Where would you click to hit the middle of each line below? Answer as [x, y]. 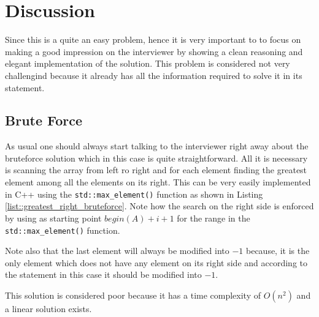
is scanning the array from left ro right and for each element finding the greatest [156, 170]
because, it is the [278, 251]
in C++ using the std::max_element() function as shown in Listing [134, 194]
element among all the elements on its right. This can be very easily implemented [158, 182]
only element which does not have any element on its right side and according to [156, 262]
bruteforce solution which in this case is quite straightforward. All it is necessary [156, 158]
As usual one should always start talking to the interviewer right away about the [157, 146]
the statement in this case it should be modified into [103, 274]
